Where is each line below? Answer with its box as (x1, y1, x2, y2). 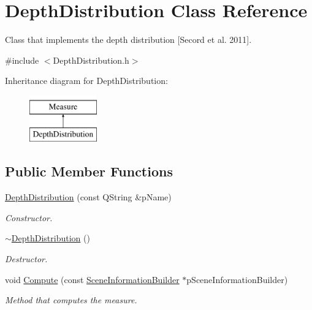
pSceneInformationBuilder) (186, 273, 288, 285)
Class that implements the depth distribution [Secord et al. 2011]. (5, 33, 252, 46)
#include (5, 53, 39, 66)
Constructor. (5, 211, 53, 224)
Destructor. (5, 252, 48, 265)
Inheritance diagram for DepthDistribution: (5, 74, 168, 87)
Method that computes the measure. (5, 293, 137, 306)
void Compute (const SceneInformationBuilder (5, 273, 180, 285)
